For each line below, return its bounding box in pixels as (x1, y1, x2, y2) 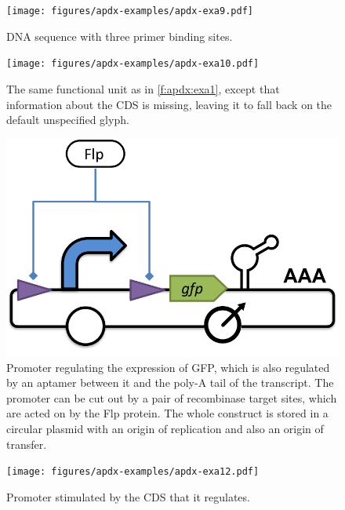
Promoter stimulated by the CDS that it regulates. (6, 488, 250, 505)
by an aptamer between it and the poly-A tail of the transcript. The (6, 374, 334, 391)
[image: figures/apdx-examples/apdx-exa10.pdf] (6, 58, 260, 70)
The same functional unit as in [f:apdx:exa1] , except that (6, 80, 280, 97)
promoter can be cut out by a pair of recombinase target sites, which (6, 389, 337, 406)
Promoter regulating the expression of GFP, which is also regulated (6, 359, 330, 375)
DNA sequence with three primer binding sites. (6, 27, 233, 44)
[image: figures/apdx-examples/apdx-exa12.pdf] (6, 466, 260, 478)
